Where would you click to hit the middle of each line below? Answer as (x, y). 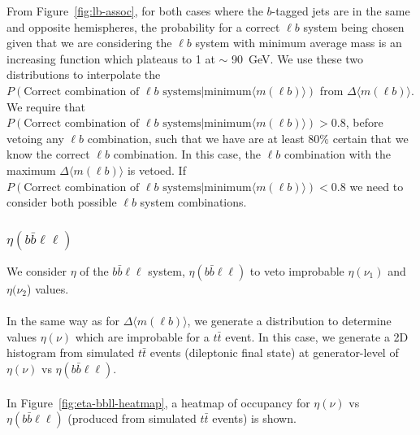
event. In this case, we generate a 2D (317, 336)
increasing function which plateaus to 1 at (111, 58)
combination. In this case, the (187, 154)
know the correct (48, 154)
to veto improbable (297, 270)
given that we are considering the (89, 43)
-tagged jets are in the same (341, 11)
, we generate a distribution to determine (289, 321)
